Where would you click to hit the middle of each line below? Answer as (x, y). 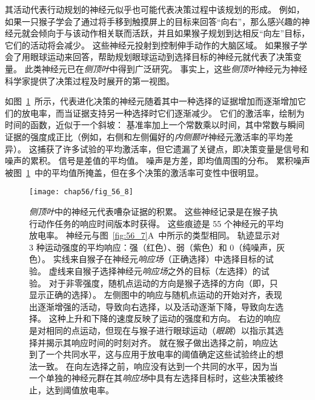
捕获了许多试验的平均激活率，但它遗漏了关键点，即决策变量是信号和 (173, 148)
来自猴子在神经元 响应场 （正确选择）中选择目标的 (167, 259)
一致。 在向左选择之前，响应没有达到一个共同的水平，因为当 (157, 366)
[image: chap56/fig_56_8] (81, 192)
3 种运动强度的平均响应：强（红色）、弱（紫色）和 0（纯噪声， (153, 247)
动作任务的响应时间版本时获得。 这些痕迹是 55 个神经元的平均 (160, 223)
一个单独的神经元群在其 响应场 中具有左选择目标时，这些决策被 (152, 378)
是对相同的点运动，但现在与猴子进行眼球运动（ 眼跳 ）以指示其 (152, 330)
